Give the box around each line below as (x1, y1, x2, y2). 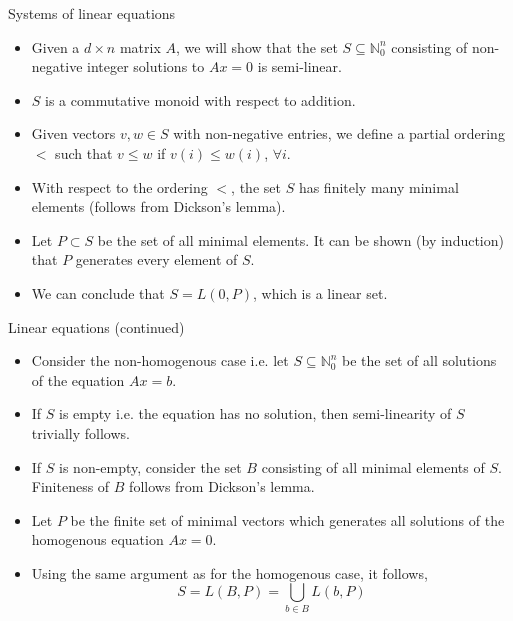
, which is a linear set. (252, 282, 388, 303)
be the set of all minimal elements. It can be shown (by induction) (97, 229, 504, 250)
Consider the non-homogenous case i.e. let (31, 350, 289, 371)
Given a (31, 36, 80, 57)
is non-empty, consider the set (59, 456, 242, 477)
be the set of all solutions (342, 350, 497, 371)
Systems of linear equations (8, 3, 176, 23)
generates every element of (75, 249, 238, 270)
